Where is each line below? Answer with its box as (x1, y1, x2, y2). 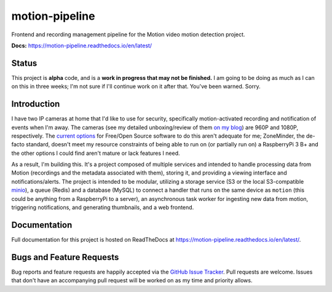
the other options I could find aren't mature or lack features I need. (11, 149, 180, 157)
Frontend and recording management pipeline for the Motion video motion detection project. (11, 31, 245, 38)
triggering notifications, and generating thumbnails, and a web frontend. (11, 203, 194, 211)
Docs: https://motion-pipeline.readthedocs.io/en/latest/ (11, 42, 152, 49)
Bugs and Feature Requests (11, 252, 119, 262)
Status (11, 58, 38, 68)
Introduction (11, 99, 60, 109)
